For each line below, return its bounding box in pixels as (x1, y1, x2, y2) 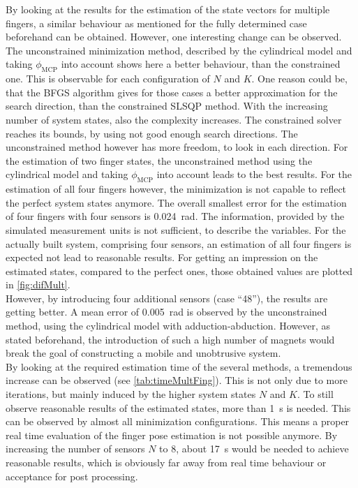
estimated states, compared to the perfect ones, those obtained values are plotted (6, 263, 353, 278)
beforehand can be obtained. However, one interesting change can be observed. (6, 29, 342, 44)
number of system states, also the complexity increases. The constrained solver (6, 112, 342, 126)
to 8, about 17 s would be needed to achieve (159, 441, 349, 456)
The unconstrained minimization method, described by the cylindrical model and (6, 43, 352, 57)
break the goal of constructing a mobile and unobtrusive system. (6, 346, 281, 360)
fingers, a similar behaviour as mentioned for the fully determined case (6, 15, 307, 30)
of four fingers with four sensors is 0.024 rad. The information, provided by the (6, 209, 345, 223)
